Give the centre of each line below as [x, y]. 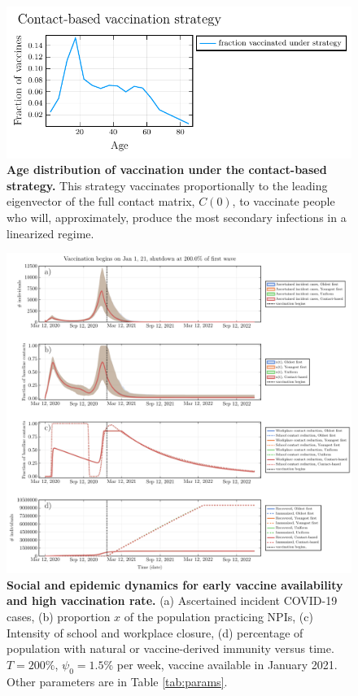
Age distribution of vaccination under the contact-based [167, 170]
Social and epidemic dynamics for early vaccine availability [175, 584]
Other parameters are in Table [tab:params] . [117, 681]
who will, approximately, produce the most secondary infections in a [177, 217]
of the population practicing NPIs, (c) [218, 617]
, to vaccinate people [284, 201]
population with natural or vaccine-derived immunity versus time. [170, 648]
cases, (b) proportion [59, 617]
